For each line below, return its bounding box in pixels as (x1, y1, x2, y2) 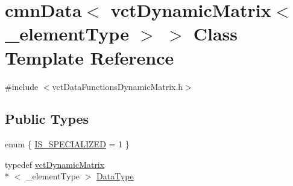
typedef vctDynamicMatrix (5, 158, 105, 170)
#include (5, 80, 39, 92)
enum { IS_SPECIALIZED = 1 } (5, 138, 130, 150)
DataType (96, 170, 134, 182)
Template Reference (5, 45, 174, 69)
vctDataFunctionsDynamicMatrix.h (52, 80, 183, 92)
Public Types (5, 109, 89, 128)
